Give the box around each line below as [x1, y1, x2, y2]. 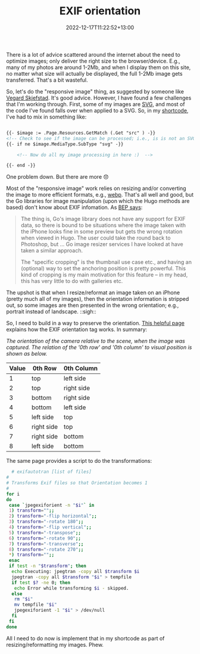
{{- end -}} [6, 163, 36, 169]
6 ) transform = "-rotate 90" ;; [8, 535, 82, 541]
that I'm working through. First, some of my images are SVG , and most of [6, 100, 186, 108]
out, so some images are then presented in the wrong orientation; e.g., [6, 302, 179, 309]
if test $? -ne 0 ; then [11, 580, 70, 586]
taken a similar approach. [20, 247, 83, 254]
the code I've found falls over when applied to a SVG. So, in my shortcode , [6, 107, 189, 114]
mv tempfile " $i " [14, 602, 58, 608]
